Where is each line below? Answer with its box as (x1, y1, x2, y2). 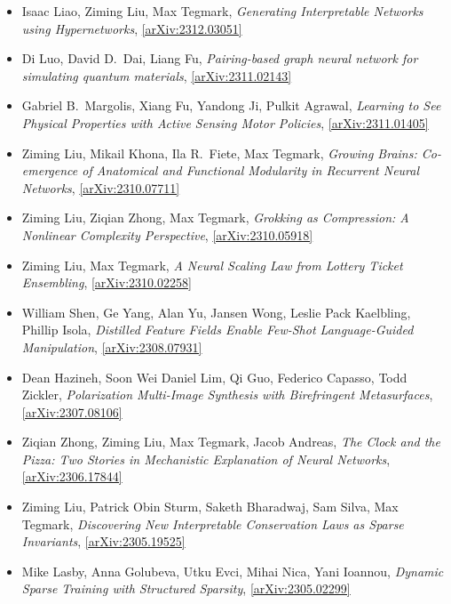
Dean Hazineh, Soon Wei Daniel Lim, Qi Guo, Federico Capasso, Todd (21, 367, 407, 386)
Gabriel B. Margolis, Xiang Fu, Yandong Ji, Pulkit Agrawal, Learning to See (21, 96, 441, 115)
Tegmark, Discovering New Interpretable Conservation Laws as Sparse (21, 514, 404, 533)
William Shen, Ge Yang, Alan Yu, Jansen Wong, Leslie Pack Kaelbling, (21, 302, 411, 321)
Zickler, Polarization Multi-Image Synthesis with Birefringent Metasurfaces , (21, 385, 433, 404)
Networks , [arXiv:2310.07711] (21, 178, 180, 197)
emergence (21, 161, 78, 180)
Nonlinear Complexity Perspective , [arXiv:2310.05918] (21, 225, 313, 244)
